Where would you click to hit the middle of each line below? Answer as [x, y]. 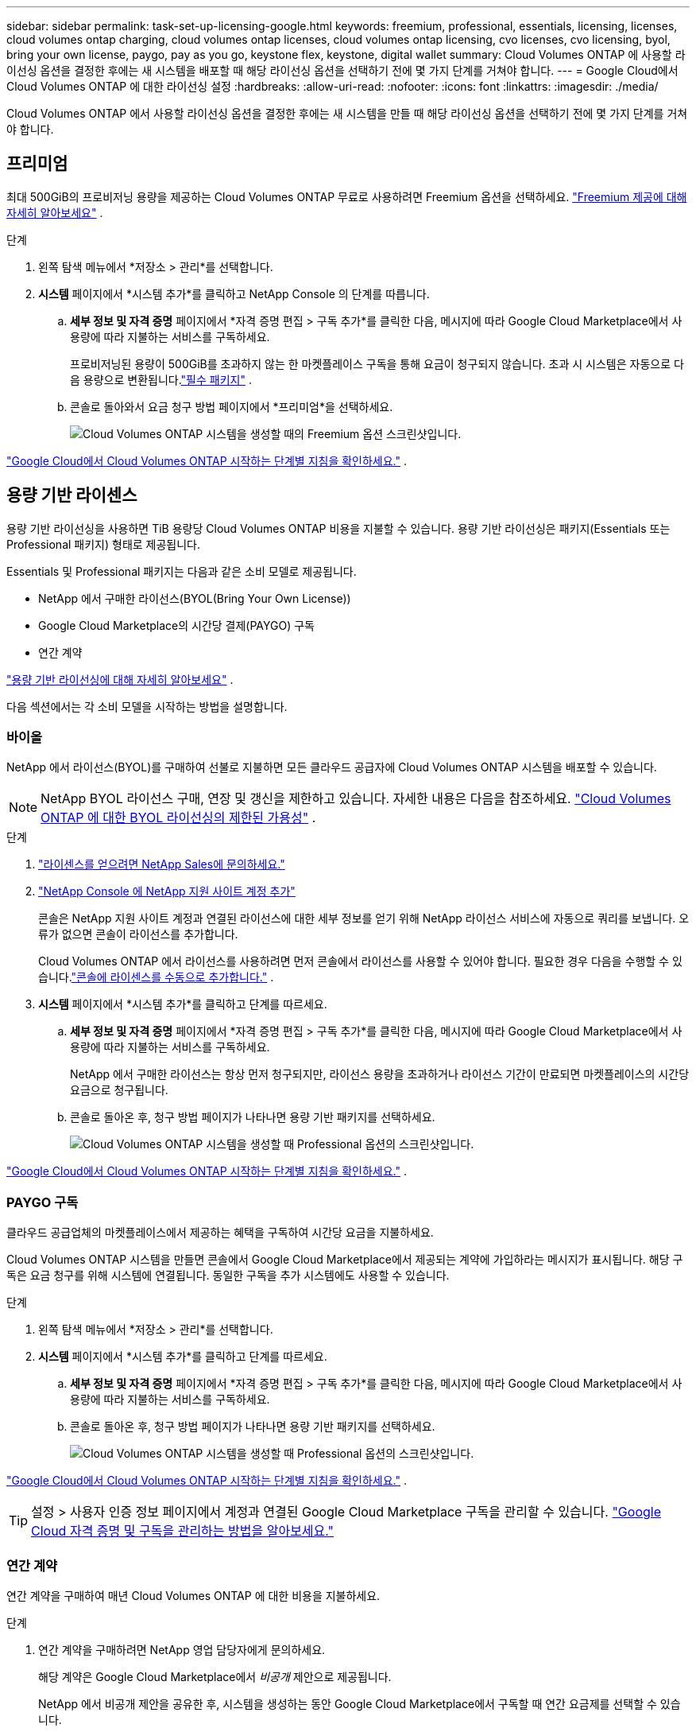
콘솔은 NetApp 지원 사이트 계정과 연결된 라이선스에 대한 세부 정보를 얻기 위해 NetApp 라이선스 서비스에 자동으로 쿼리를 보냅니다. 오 [364, 918]
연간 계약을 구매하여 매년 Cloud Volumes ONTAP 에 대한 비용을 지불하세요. [193, 1595]
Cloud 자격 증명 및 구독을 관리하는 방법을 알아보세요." [183, 1531]
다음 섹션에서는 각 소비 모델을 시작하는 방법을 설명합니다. [147, 706]
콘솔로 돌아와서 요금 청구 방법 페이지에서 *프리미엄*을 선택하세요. [232, 406]
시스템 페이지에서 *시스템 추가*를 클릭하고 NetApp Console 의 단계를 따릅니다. [234, 293]
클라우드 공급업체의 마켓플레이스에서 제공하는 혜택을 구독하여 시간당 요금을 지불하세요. [220, 1233]
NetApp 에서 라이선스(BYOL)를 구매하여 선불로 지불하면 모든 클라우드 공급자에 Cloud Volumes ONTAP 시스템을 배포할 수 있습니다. [332, 767]
